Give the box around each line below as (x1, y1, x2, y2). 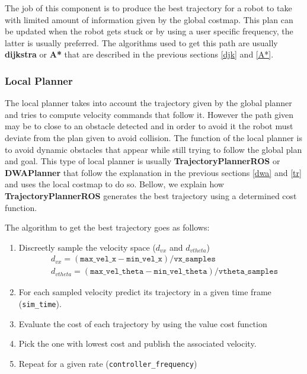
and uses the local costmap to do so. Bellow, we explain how (5, 178, 224, 190)
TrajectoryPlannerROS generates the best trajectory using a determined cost (5, 189, 297, 202)
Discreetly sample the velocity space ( (18, 241, 156, 253)
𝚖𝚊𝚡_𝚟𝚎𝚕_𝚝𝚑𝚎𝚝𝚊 (90, 267, 144, 276)
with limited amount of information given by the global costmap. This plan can (5, 13, 293, 25)
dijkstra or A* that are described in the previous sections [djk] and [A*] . (5, 48, 274, 60)
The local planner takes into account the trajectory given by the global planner (5, 97, 292, 109)
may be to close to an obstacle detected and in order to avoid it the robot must (5, 120, 293, 132)
